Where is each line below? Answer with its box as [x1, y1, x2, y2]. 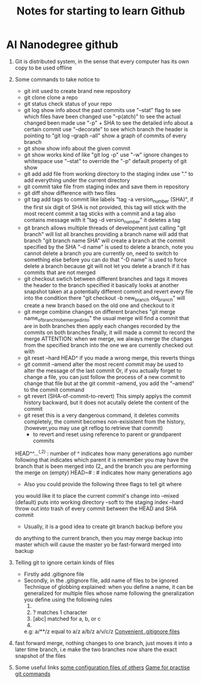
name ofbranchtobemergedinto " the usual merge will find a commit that [23, 315, 189, 323]
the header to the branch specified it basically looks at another [23, 281, 179, 288]
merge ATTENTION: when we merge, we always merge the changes [23, 335, 193, 342]
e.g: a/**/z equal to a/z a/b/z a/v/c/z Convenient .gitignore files [23, 628, 180, 635]
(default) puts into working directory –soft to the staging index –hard [14, 498, 184, 506]
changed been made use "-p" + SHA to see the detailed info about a [23, 119, 193, 127]
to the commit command [23, 386, 85, 393]
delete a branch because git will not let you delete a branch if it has [23, 262, 190, 269]
